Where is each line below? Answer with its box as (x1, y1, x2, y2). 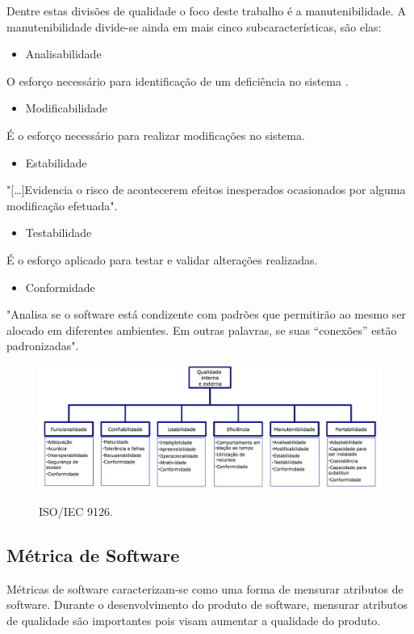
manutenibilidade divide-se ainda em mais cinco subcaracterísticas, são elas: (6, 18, 382, 35)
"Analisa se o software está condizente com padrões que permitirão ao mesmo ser (6, 306, 407, 323)
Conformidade (25, 278, 95, 295)
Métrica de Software (6, 542, 180, 567)
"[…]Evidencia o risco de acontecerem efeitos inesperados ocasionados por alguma (6, 181, 406, 198)
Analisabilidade (25, 45, 102, 62)
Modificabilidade (25, 99, 107, 116)
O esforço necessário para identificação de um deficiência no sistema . (6, 72, 349, 89)
